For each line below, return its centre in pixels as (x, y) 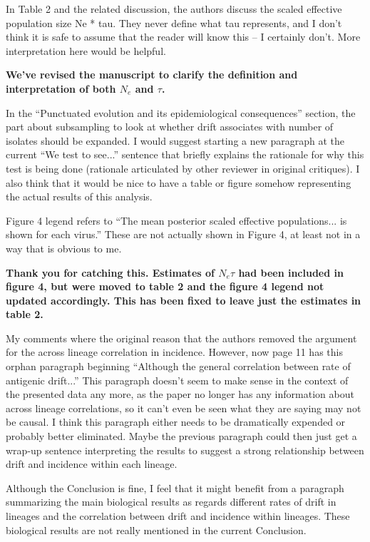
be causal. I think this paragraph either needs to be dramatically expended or (176, 422)
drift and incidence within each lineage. (92, 464)
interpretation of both (61, 88)
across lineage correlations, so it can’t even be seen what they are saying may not (184, 408)
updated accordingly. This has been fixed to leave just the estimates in (184, 300)
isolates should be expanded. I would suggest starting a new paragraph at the (175, 140)
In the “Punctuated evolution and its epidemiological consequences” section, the (181, 112)
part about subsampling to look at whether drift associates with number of (170, 127)
